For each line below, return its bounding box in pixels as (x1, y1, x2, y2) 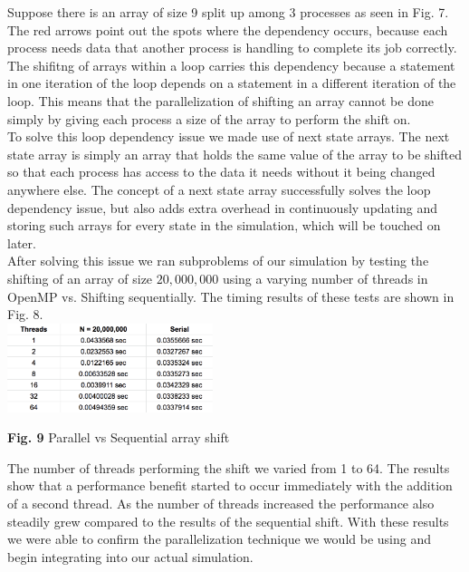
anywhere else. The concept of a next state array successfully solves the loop (7, 179, 431, 199)
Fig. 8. (7, 305, 43, 324)
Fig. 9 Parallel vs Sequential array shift (7, 428, 230, 447)
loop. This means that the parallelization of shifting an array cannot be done (7, 91, 434, 110)
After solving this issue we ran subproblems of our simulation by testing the (7, 251, 429, 270)
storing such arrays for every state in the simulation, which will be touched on (7, 216, 441, 235)
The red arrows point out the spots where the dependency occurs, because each (7, 20, 448, 39)
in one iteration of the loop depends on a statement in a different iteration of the (7, 73, 456, 92)
